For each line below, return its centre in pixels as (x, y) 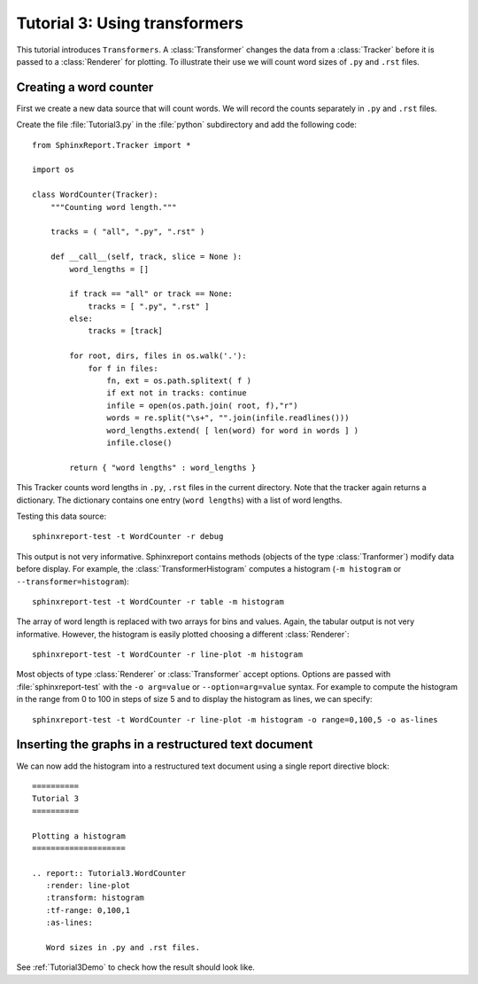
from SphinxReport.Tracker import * (112, 145)
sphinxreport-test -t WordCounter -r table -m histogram (158, 601)
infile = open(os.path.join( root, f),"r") (202, 405)
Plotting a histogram (79, 836)
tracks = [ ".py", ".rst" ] (149, 306)
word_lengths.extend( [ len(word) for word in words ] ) (233, 430)
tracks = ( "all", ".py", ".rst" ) (127, 232)
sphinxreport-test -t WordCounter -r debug (128, 537)
